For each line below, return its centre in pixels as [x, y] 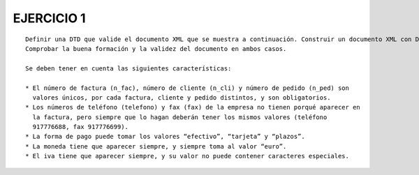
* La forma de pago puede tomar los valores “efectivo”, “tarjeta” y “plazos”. [165, 137]
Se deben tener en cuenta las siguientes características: [128, 68]
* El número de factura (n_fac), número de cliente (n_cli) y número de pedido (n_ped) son [187, 88]
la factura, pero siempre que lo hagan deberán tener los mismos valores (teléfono [180, 117]
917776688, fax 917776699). [81, 127]
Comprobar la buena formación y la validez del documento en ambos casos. [156, 48]
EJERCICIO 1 [50, 18]
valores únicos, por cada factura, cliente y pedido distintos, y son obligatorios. [182, 97]
